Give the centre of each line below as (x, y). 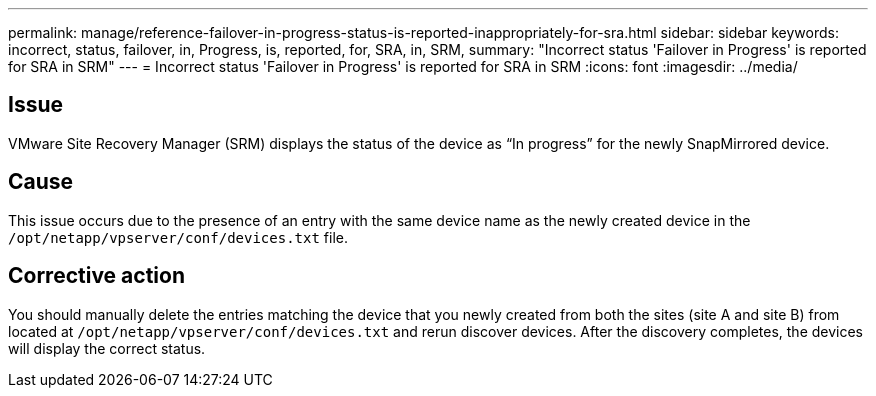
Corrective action (96, 276)
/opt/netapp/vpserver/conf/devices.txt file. (178, 237)
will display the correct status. (107, 348)
